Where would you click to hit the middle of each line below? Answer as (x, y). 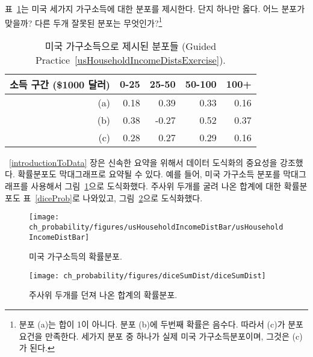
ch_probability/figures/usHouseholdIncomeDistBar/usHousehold (156, 227)
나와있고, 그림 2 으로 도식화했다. (143, 197)
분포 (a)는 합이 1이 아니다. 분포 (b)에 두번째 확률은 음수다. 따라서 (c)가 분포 (161, 324)
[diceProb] (54, 197)
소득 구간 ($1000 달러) (60, 84)
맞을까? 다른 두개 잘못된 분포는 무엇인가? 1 (84, 22)
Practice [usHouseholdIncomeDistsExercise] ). (130, 59)
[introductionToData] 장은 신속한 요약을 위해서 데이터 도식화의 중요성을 (143, 162)
